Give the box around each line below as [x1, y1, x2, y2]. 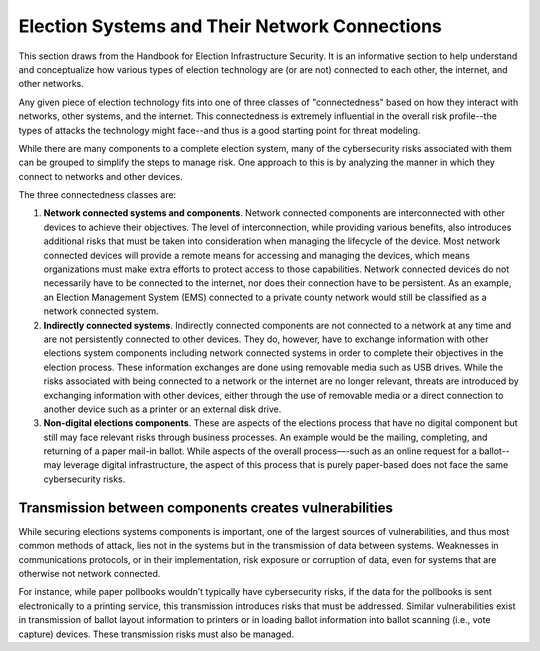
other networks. [18, 78, 85, 90]
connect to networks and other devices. [18, 170, 184, 182]
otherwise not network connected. [18, 567, 161, 579]
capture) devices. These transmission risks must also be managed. [18, 628, 295, 640]
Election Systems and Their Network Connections [18, 15, 442, 37]
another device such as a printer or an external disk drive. [43, 403, 282, 415]
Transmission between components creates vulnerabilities [18, 499, 394, 516]
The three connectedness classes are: [18, 189, 177, 201]
